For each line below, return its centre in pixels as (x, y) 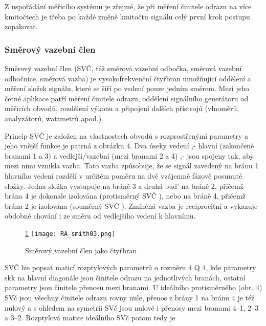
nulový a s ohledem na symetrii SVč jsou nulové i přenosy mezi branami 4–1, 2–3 (132, 307)
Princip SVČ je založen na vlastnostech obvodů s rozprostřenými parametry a (126, 135)
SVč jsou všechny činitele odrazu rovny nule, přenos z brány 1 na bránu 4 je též (130, 297)
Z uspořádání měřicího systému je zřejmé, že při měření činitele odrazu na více (128, 6)
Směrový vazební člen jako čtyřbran (81, 250)
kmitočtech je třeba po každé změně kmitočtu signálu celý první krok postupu (127, 16)
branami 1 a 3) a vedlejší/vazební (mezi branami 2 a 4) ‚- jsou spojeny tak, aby (129, 155)
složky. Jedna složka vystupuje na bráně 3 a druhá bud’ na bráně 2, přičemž (124, 186)
